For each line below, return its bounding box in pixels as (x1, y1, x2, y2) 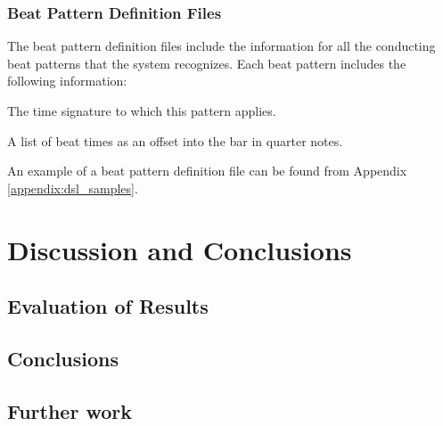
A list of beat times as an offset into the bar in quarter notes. (7, 131, 343, 150)
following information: (7, 71, 127, 90)
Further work (7, 397, 132, 424)
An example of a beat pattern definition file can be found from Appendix (7, 161, 407, 180)
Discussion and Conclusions (7, 231, 352, 267)
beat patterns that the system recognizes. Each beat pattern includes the (7, 53, 406, 72)
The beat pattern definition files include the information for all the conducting (7, 37, 436, 55)
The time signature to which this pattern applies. (7, 102, 276, 119)
